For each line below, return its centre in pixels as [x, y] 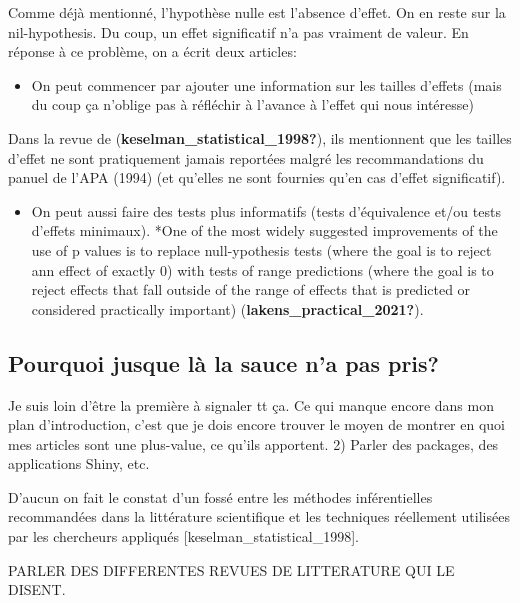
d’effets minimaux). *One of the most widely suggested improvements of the [264, 230]
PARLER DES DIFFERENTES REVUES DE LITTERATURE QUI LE [231, 569]
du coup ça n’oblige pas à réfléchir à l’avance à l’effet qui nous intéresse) [252, 104]
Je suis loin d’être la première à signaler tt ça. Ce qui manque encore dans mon [251, 404]
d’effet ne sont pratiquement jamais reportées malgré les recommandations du [246, 157]
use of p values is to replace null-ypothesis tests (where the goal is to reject [261, 249]
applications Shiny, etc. [79, 463]
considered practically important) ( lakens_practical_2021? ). [227, 308]
